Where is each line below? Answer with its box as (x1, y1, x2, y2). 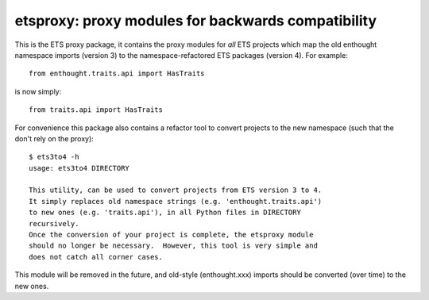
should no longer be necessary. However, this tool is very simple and (29, 241, 318, 250)
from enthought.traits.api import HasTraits (29, 69, 206, 79)
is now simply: (14, 87, 62, 96)
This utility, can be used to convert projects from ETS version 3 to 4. (29, 186, 323, 194)
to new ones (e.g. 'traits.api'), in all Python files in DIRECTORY (29, 208, 301, 217)
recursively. (29, 219, 79, 228)
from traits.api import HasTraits (29, 106, 163, 114)
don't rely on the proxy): (14, 133, 95, 143)
